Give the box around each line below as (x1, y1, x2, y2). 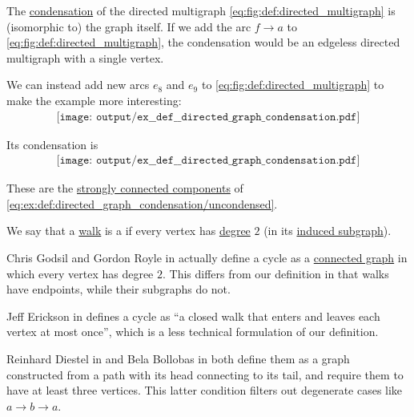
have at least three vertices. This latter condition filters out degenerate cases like (6, 382, 403, 399)
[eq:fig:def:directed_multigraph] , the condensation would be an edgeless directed (6, 34, 400, 51)
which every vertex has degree (6, 265, 154, 281)
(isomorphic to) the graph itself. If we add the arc (6, 18, 251, 34)
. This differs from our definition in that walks (163, 265, 389, 281)
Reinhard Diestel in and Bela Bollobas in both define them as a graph (6, 350, 350, 366)
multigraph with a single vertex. (6, 49, 164, 66)
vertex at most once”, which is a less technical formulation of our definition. (6, 323, 379, 340)
